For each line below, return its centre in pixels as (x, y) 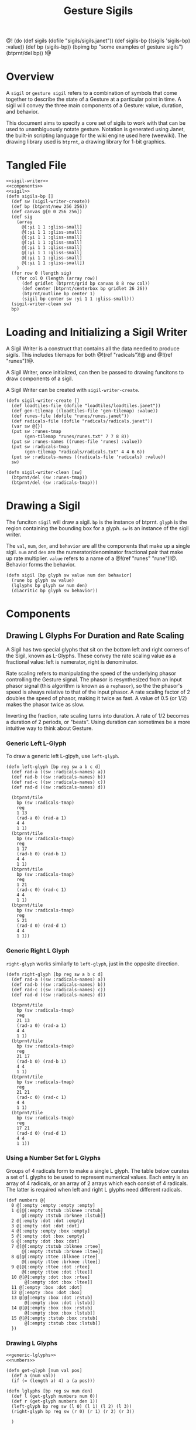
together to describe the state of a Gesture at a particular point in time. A (94, 99)
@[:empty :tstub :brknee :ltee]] (62, 1251)
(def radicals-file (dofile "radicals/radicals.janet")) (82, 421)
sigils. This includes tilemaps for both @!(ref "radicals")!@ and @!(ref (89, 355)
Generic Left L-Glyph (36, 743)
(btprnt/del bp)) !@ (29, 53)
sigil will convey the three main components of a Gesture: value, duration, (94, 105)
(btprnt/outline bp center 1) (58, 294)
